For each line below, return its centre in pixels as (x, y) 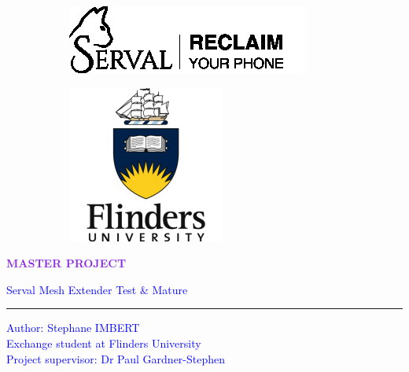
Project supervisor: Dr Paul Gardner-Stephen (116, 358)
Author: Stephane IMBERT (73, 328)
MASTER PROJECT (66, 263)
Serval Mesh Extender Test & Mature (97, 289)
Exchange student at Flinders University (104, 343)
